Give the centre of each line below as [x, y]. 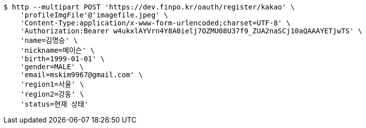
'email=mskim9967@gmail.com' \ [82, 75]
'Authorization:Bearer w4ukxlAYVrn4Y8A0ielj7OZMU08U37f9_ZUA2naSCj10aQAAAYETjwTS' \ [191, 31]
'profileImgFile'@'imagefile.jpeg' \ [94, 15]
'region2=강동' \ [52, 94]
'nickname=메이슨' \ [57, 50]
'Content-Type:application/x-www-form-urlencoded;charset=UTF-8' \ [155, 23]
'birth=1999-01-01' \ [63, 59]
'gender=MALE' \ [52, 67]
